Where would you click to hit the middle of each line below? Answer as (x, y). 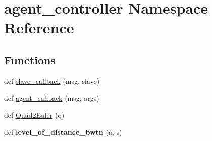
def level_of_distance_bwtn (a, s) (63, 132)
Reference (39, 28)
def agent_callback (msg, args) (52, 98)
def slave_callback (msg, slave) (52, 81)
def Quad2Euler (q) (34, 114)
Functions (30, 59)
